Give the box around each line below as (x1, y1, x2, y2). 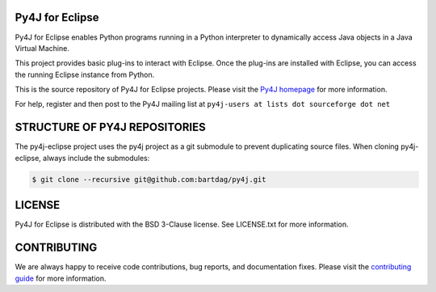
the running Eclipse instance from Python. (15, 70, 155, 79)
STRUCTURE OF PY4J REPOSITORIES (15, 121, 206, 134)
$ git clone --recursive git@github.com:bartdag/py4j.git (31, 175, 266, 184)
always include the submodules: (43, 153, 150, 163)
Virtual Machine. (15, 43, 70, 53)
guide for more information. (15, 273, 107, 283)
